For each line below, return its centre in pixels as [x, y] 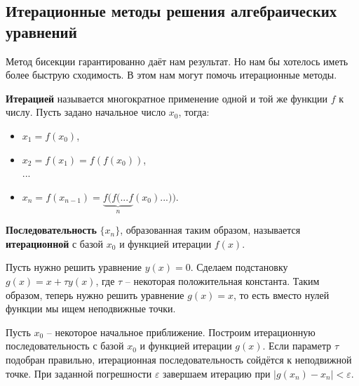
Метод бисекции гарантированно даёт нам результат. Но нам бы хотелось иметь [177, 61]
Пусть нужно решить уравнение [74, 267]
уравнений [41, 31]
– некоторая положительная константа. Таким [222, 280]
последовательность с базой [65, 346]
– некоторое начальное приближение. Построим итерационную [181, 332]
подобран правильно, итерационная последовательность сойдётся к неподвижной [179, 359]
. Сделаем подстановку [239, 267]
